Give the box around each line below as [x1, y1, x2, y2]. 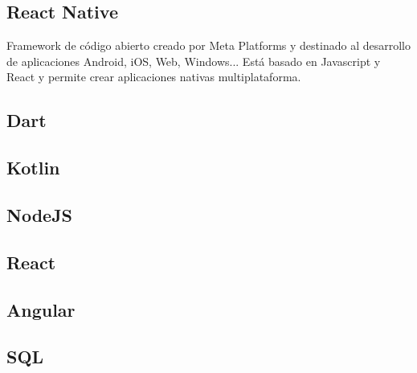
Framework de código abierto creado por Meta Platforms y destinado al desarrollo [6, 37, 411, 54]
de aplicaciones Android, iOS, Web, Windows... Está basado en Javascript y [6, 52, 381, 69]
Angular [6, 297, 76, 322]
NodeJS [6, 202, 73, 227]
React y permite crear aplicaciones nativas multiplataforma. [6, 68, 301, 85]
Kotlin [6, 155, 60, 180]
